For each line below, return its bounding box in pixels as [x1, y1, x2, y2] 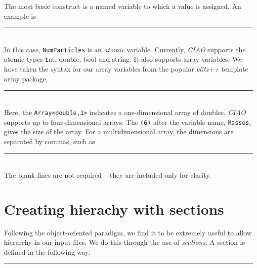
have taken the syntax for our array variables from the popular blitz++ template [4, 64, 248, 74]
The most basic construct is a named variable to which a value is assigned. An [4, 1, 241, 11]
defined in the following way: [4, 246, 91, 257]
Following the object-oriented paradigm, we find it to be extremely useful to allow [4, 227, 252, 237]
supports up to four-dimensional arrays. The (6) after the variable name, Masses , [4, 116, 251, 127]
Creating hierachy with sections [4, 198, 224, 219]
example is [4, 10, 36, 21]
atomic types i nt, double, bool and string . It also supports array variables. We [4, 54, 242, 64]
